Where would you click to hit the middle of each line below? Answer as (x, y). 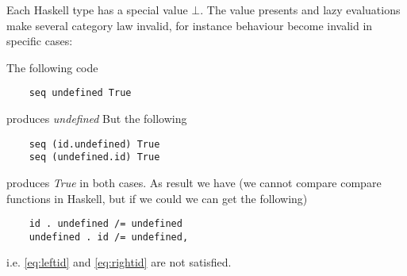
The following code (52, 67)
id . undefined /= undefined (106, 224)
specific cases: (40, 41)
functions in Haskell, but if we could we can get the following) (157, 198)
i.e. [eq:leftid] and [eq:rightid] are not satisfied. (119, 262)
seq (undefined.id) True (94, 157)
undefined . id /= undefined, (109, 237)
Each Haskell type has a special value (97, 10)
